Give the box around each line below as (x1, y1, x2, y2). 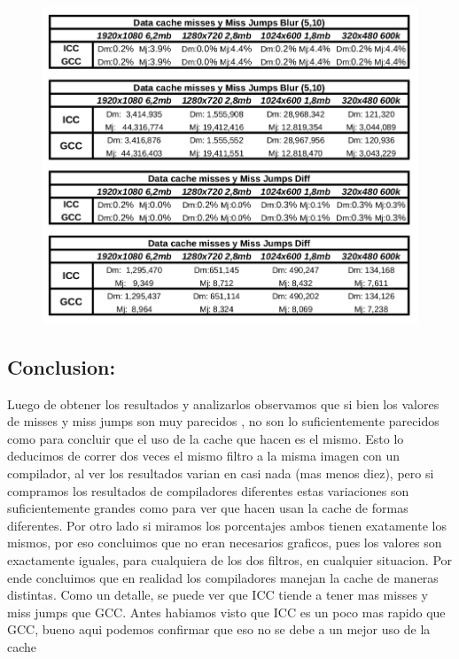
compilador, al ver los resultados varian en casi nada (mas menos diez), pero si (7, 463, 434, 482)
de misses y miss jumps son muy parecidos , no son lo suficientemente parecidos (7, 412, 440, 430)
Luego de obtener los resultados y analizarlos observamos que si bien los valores (7, 394, 440, 413)
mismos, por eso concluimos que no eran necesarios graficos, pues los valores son (7, 533, 442, 552)
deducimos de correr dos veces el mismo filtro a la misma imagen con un (7, 446, 401, 465)
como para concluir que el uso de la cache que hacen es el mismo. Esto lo (7, 429, 404, 447)
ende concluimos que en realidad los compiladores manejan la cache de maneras (7, 568, 439, 586)
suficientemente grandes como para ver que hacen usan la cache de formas (7, 499, 408, 517)
